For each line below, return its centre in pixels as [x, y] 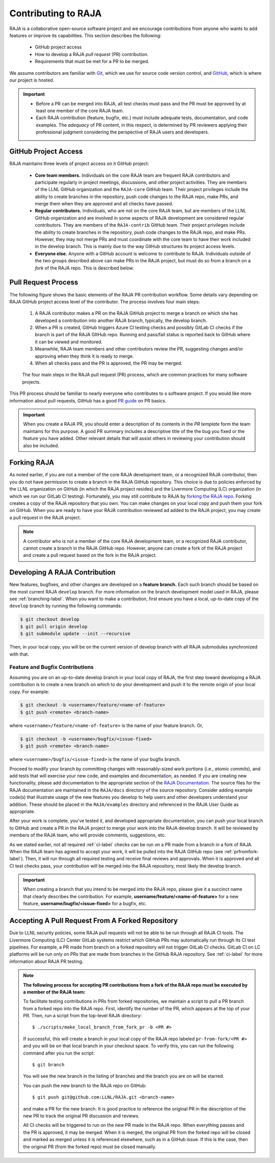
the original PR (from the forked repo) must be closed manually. [90, 1147]
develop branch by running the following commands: [66, 606]
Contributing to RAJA [56, 13]
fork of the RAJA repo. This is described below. [85, 268]
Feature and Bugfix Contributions [52, 667]
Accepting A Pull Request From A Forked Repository [94, 921]
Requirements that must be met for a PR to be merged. [92, 62]
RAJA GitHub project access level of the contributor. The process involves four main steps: [105, 302]
